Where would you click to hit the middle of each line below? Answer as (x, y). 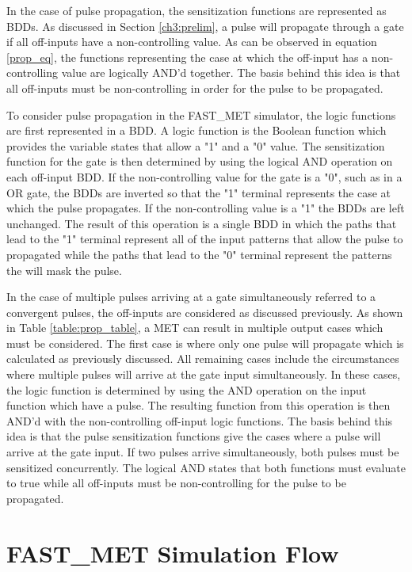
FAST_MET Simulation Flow (173, 553)
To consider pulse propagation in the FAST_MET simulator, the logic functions (201, 114)
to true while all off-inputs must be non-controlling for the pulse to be (176, 483)
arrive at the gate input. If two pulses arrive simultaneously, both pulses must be (203, 452)
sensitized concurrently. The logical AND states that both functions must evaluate (206, 467)
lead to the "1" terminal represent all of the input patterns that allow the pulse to (205, 239)
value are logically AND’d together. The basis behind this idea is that (231, 72)
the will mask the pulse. (64, 270)
